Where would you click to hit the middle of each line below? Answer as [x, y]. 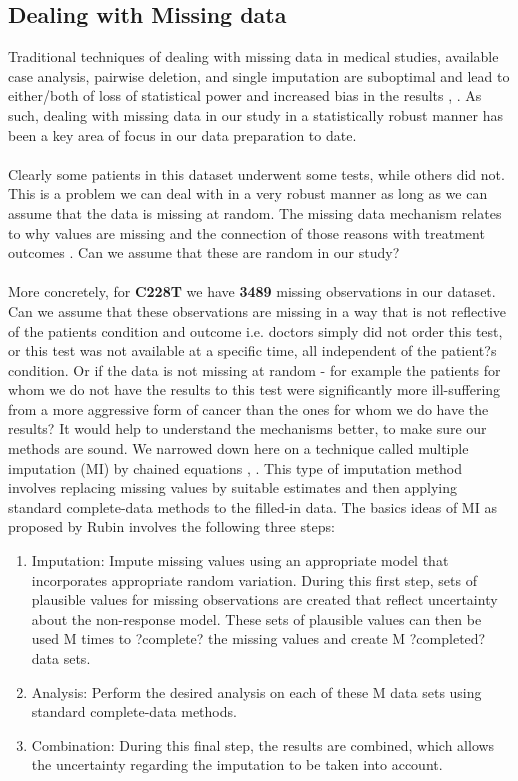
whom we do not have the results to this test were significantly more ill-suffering [254, 389]
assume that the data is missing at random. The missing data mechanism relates [255, 212]
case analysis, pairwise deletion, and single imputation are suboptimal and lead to [259, 75]
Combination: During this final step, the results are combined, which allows [263, 744]
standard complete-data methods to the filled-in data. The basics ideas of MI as [252, 506]
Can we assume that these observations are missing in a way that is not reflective [257, 310]
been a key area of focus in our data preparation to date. [182, 134]
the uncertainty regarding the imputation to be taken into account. [237, 764]
